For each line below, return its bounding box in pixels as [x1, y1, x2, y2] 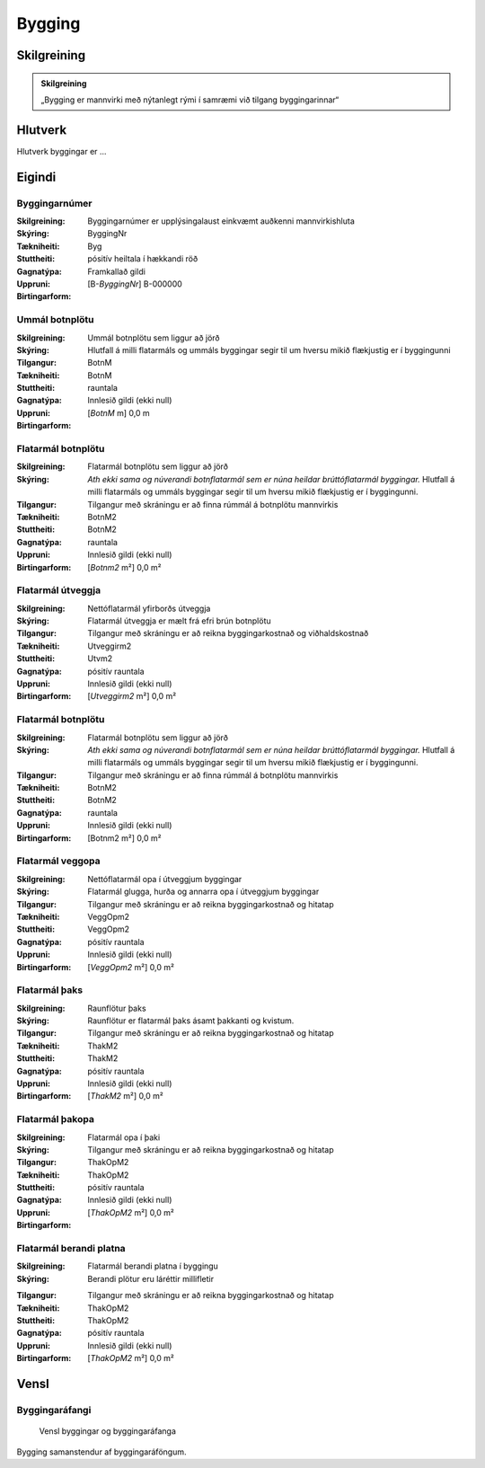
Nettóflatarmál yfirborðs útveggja [87, 603, 211, 614]
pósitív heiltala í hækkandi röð [87, 253, 198, 264]
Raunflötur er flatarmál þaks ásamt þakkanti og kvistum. [87, 1015, 295, 1026]
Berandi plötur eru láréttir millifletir [87, 1273, 215, 1284]
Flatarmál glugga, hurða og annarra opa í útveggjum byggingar [87, 886, 320, 898]
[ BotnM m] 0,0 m [87, 407, 150, 418]
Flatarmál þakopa [16, 1113, 94, 1126]
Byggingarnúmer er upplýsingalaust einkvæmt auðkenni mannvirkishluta [87, 216, 355, 226]
